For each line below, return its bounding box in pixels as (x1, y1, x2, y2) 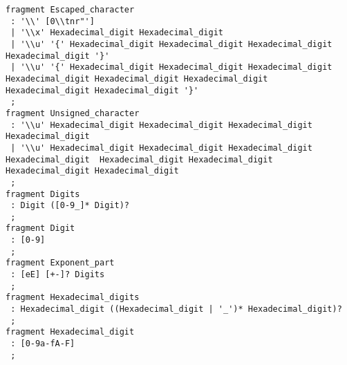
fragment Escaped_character (6, 5, 135, 15)
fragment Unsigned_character (6, 108, 140, 118)
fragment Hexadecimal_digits (6, 292, 140, 303)
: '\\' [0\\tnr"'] (10, 16, 95, 26)
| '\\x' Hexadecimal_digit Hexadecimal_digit (10, 28, 223, 38)
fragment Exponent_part (6, 258, 115, 268)
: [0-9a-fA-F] (10, 339, 75, 349)
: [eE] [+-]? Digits (10, 270, 105, 280)
